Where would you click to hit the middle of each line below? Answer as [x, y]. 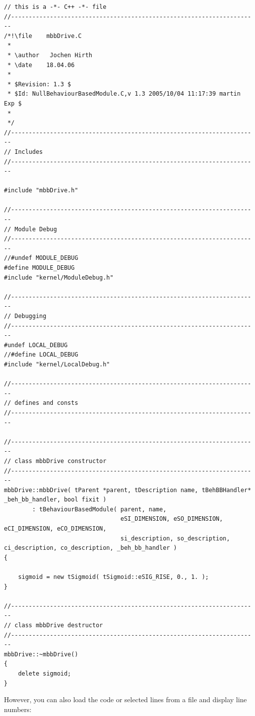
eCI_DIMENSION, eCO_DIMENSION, [55, 529]
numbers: [18, 709]
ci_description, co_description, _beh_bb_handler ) [91, 548]
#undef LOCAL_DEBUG [36, 345]
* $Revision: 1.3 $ [39, 84]
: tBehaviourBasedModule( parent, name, [99, 509]
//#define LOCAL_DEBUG [41, 355]
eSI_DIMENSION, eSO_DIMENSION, [172, 519]
